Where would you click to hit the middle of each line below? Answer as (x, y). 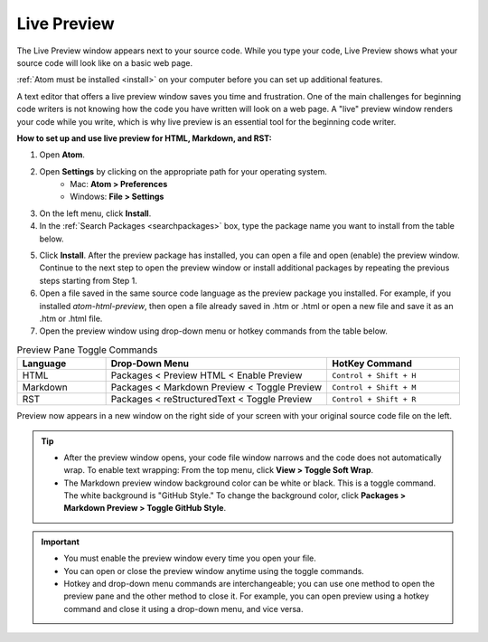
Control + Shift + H (374, 375)
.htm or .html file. (71, 318)
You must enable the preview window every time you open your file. (190, 558)
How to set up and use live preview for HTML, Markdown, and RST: (145, 138)
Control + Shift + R (374, 399)
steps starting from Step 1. (88, 280)
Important (61, 542)
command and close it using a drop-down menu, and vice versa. (183, 609)
